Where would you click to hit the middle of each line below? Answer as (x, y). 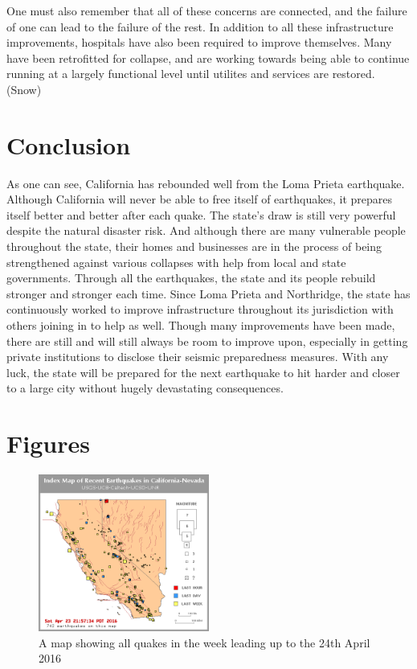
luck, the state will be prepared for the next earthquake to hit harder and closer (203, 372)
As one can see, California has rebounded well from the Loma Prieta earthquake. (206, 183)
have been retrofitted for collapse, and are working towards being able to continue (208, 57)
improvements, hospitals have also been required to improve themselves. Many (199, 42)
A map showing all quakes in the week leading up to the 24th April (204, 642)
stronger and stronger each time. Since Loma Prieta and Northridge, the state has (208, 293)
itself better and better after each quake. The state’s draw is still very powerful (201, 214)
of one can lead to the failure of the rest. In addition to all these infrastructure (200, 26)
